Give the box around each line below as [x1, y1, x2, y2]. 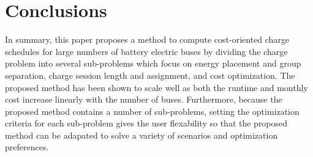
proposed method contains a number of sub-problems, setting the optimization [5, 104, 300, 117]
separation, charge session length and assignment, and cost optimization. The [5, 68, 295, 81]
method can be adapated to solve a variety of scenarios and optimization [5, 128, 278, 141]
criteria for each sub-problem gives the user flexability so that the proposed [5, 117, 288, 130]
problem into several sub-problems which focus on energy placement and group [5, 57, 301, 70]
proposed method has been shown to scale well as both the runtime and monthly [5, 81, 308, 93]
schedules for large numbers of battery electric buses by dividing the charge [5, 45, 288, 57]
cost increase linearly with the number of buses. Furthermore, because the [5, 93, 282, 106]
